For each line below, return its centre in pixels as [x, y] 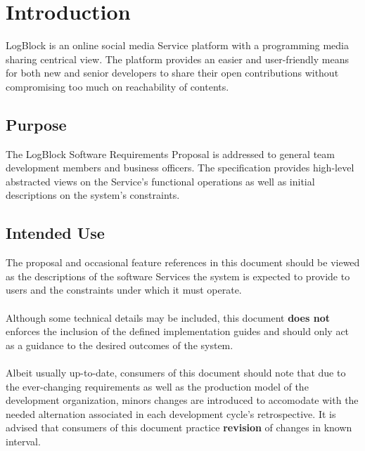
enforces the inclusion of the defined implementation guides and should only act [178, 331]
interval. [23, 441]
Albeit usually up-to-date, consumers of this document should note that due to [176, 373]
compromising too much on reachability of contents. [117, 86]
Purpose [36, 124]
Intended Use [55, 233]
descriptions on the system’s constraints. [93, 195]
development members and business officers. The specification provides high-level [180, 168]
